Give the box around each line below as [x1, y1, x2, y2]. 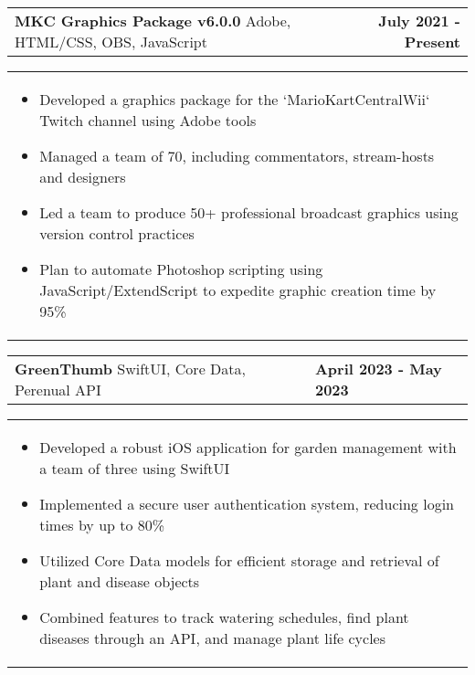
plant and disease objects [39, 571, 200, 592]
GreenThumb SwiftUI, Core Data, [15, 358, 246, 379]
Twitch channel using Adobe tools [39, 110, 257, 131]
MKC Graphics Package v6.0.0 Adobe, [15, 10, 291, 31]
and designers [39, 166, 126, 187]
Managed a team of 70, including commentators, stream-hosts [39, 145, 435, 166]
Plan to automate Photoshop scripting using [39, 258, 323, 279]
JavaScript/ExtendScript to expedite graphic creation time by [39, 279, 437, 301]
